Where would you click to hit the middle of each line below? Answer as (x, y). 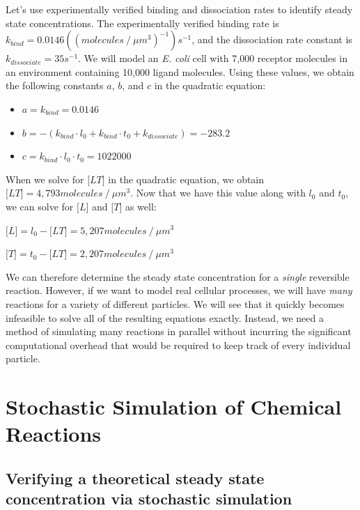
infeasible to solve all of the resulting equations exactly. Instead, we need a (165, 317)
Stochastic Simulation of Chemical (174, 407)
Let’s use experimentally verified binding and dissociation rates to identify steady (179, 9)
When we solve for (45, 179)
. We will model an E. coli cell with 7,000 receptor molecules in (213, 58)
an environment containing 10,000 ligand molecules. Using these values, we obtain (180, 71)
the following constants (55, 85)
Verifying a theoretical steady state (135, 478)
